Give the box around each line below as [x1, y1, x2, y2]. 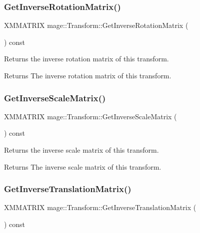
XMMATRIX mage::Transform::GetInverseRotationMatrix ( [4, 20, 188, 30]
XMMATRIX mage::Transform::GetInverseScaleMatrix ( [4, 111, 177, 121]
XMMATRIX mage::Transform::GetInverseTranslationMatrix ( [4, 202, 196, 213]
